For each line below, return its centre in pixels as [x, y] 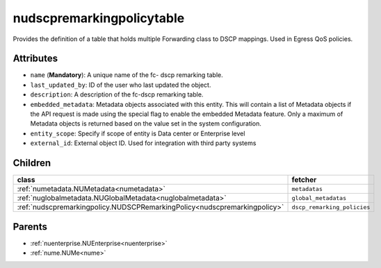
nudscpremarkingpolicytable [99, 18]
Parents [30, 227]
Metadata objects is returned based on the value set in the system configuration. [146, 124]
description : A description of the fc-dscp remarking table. [117, 94]
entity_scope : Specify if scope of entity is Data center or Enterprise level [138, 133]
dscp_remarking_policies [331, 207]
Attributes [35, 59]
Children [32, 163]
